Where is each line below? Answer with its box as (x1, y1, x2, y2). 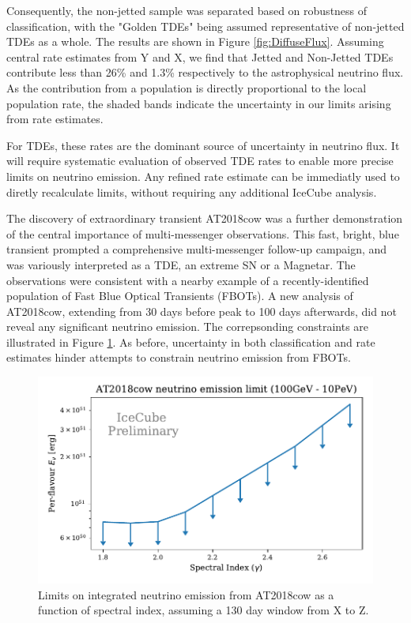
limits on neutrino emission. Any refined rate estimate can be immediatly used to (6, 167, 400, 184)
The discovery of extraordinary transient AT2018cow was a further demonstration (6, 210, 403, 227)
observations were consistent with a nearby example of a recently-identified (6, 272, 369, 288)
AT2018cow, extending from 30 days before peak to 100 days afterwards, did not (6, 302, 397, 319)
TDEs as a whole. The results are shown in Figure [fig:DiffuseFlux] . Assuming (6, 33, 384, 50)
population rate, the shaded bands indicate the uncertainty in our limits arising (6, 95, 391, 111)
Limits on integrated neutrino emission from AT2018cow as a (38, 586, 334, 602)
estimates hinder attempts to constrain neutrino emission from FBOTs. (6, 349, 351, 366)
